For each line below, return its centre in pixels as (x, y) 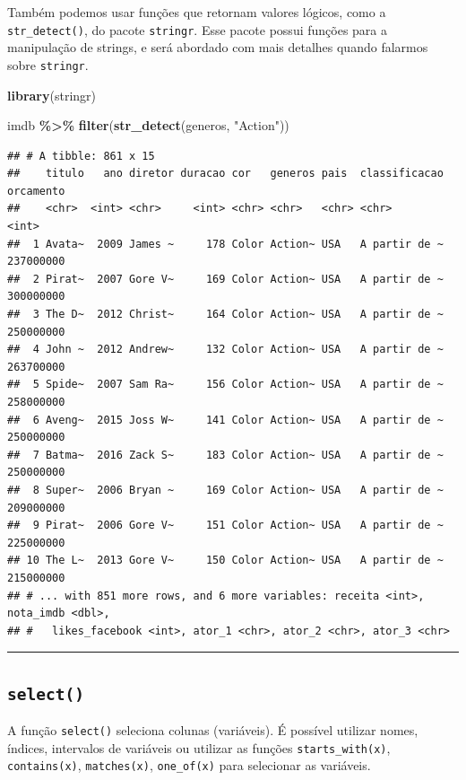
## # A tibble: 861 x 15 (81, 156)
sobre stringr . (48, 64)
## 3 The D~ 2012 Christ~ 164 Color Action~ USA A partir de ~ (225, 315)
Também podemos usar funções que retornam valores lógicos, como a (197, 12)
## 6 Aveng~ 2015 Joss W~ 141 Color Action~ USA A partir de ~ (225, 420)
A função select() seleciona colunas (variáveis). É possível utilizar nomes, (213, 730)
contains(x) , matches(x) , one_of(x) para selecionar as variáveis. (189, 765)
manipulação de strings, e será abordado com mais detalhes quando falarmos (218, 47)
